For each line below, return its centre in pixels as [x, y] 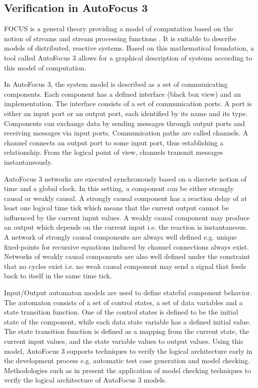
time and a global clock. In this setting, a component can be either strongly [119, 188]
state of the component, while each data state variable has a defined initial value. [128, 321]
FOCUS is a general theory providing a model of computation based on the [119, 29]
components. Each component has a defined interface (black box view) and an [123, 94]
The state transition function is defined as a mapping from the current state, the [127, 331]
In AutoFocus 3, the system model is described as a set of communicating [116, 84]
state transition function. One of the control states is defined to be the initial [121, 312]
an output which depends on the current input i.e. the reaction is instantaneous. [126, 227]
